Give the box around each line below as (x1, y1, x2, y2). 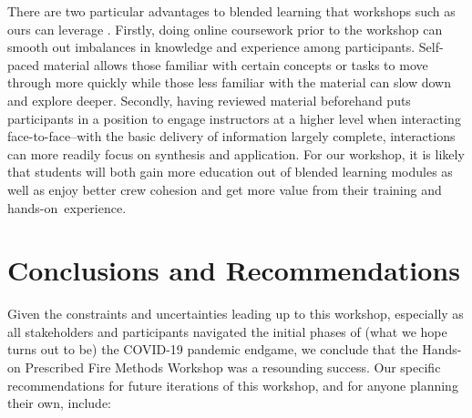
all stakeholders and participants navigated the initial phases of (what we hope (7, 321, 447, 341)
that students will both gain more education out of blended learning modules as (7, 162, 453, 181)
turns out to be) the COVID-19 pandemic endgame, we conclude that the (7, 340, 418, 359)
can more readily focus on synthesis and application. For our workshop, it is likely (7, 144, 465, 163)
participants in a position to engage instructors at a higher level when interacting (7, 108, 461, 127)
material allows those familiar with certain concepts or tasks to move (43, 55, 428, 74)
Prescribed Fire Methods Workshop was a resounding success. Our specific (25, 358, 441, 377)
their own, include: (7, 393, 112, 413)
